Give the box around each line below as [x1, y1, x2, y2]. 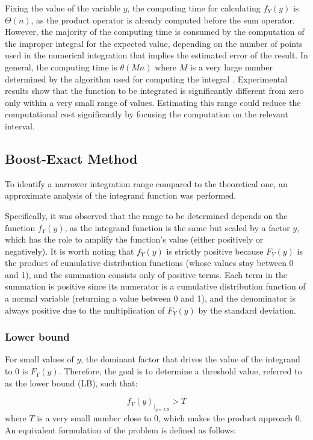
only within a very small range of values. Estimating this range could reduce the [5, 96, 301, 108]
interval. [5, 119, 35, 132]
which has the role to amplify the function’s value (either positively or [5, 233, 264, 246]
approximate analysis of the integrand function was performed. [5, 189, 237, 202]
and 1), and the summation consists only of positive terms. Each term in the [5, 268, 287, 280]
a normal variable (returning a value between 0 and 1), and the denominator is [5, 292, 296, 305]
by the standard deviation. [198, 303, 296, 316]
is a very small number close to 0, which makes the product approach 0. [37, 412, 302, 424]
